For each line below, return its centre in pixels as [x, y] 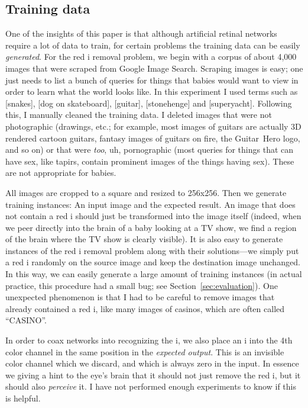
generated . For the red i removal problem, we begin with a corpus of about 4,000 [151, 57]
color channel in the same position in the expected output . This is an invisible [145, 351]
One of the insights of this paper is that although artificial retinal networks [141, 33]
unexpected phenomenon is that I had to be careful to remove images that [140, 297]
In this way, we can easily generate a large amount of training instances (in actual [154, 274]
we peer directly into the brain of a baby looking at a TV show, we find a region [151, 227]
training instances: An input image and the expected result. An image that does [150, 204]
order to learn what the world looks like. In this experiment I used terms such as [152, 91]
